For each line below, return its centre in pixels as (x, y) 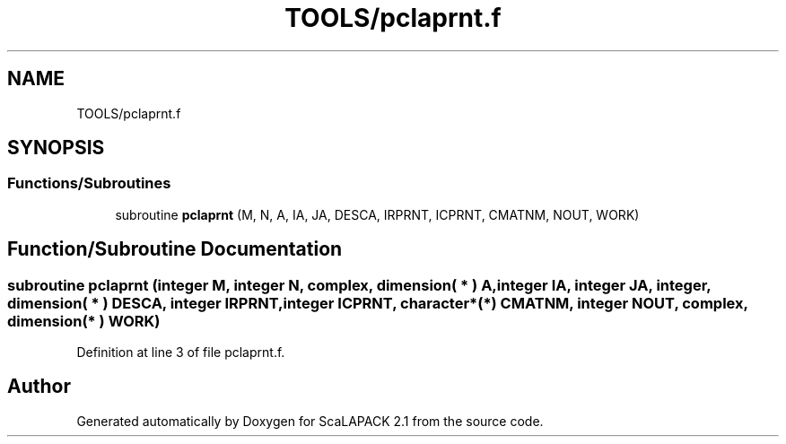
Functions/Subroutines (89, 183)
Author (39, 387)
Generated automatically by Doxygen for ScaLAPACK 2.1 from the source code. (310, 421)
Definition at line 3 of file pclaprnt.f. (181, 353)
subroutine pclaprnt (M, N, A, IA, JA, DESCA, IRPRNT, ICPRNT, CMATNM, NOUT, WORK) (377, 214)
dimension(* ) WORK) (84, 321)
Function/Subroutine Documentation (175, 249)
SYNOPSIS (56, 148)
